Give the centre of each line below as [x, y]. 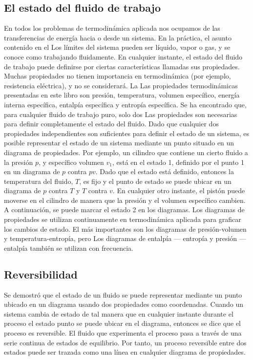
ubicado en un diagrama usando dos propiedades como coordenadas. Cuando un [124, 304]
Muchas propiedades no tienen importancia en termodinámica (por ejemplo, [117, 76]
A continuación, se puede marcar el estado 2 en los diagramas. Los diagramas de [124, 210]
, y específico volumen [71, 162]
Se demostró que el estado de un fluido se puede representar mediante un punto [123, 294]
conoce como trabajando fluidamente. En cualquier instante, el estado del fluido [123, 56]
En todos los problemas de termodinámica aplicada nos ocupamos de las [112, 28]
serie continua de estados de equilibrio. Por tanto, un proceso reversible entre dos [125, 342]
